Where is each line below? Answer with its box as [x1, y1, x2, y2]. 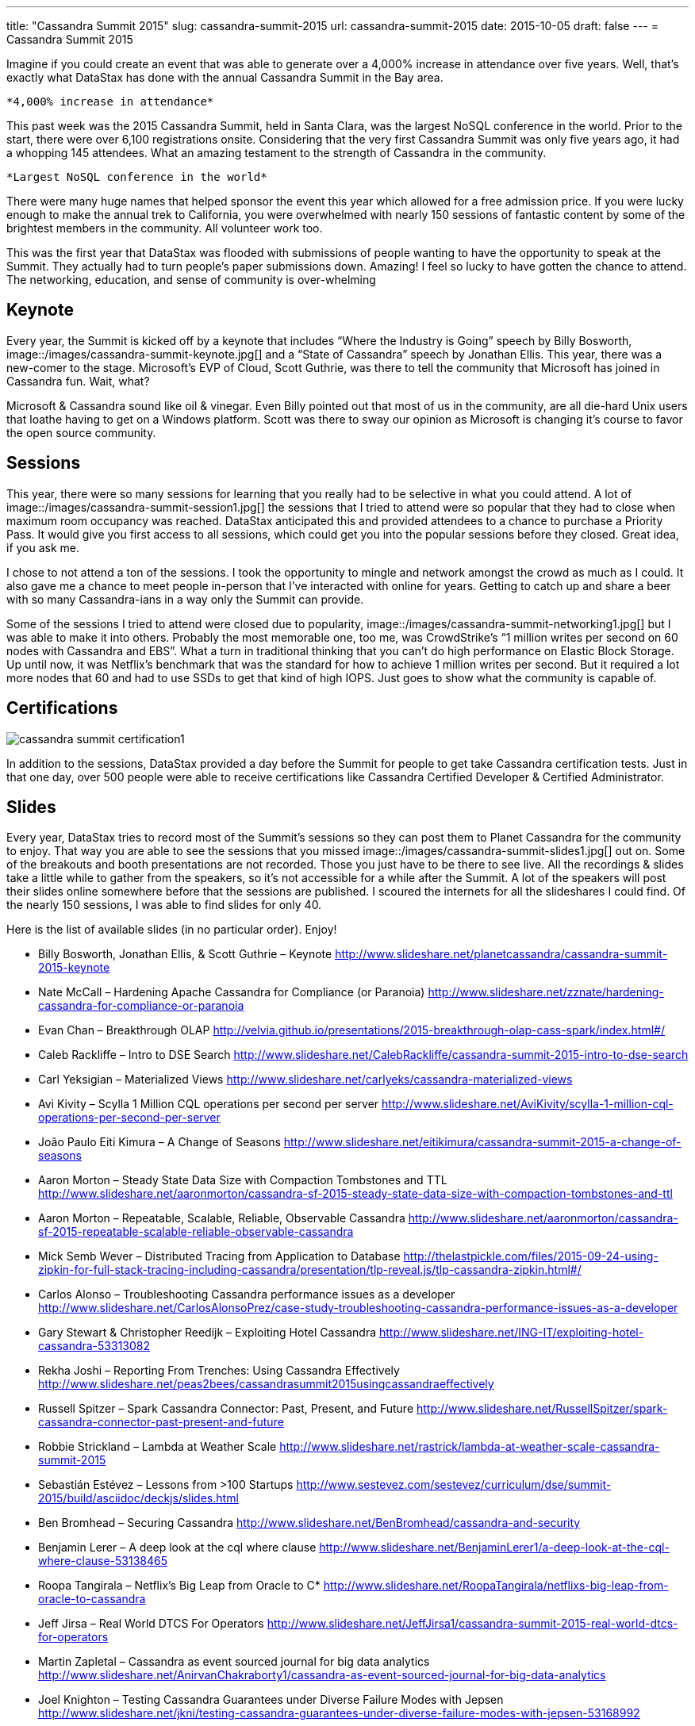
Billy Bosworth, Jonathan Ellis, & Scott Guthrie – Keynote [38, 947, 332, 961]
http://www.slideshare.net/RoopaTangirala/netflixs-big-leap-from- [323, 1578, 669, 1593]
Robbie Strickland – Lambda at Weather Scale [38, 1440, 277, 1454]
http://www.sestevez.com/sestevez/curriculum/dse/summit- [296, 1478, 612, 1492]
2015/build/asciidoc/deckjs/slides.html [38, 1491, 239, 1505]
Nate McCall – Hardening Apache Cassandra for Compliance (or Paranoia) [38, 985, 425, 999]
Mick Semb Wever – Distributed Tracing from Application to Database [38, 1249, 401, 1264]
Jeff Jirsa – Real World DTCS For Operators [38, 1617, 264, 1631]
